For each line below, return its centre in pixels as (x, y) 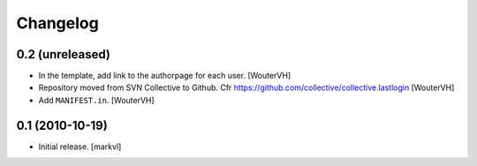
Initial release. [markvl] (80, 147)
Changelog (57, 23)
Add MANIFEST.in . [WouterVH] (96, 100)
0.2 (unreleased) (63, 54)
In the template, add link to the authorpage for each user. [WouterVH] (165, 76)
